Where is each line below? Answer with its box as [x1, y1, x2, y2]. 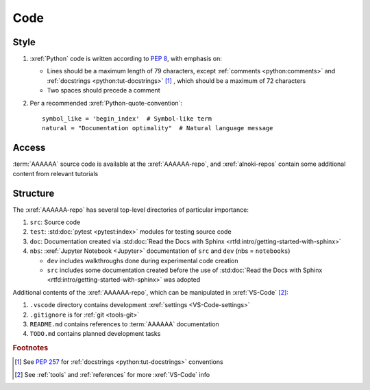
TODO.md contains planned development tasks [29, 330, 161, 338]
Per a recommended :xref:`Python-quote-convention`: [29, 99, 183, 107]
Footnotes [12, 343, 49, 353]
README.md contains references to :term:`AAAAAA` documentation [29, 319, 219, 328]
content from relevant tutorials [12, 169, 99, 178]
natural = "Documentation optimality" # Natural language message [42, 124, 273, 132]
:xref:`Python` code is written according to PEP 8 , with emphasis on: [29, 55, 223, 63]
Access [12, 142, 46, 154]
